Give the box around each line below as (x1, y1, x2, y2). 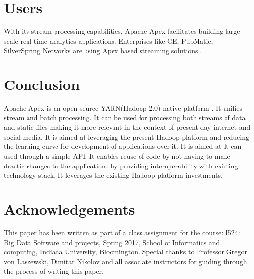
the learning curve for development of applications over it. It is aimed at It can (4, 141, 242, 151)
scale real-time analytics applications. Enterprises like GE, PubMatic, (4, 35, 213, 46)
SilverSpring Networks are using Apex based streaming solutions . (4, 45, 202, 56)
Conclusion (4, 74, 80, 94)
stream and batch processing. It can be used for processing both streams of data (4, 112, 246, 122)
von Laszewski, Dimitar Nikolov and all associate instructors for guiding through (4, 256, 247, 266)
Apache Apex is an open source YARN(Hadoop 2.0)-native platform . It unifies (4, 103, 243, 113)
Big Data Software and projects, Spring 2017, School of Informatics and (4, 237, 220, 247)
